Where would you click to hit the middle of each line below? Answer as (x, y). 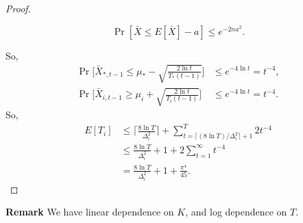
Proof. (18, 8)
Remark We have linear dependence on (90, 212)
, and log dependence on (236, 212)
